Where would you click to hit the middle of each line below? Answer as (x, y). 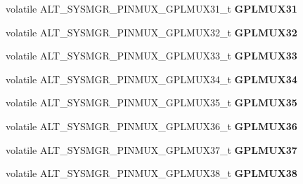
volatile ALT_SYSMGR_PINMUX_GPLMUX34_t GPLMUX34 (151, 79)
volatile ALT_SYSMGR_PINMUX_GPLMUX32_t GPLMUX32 (151, 32)
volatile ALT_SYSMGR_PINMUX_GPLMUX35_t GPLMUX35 (151, 102)
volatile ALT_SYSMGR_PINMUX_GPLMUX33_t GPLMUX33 (151, 56)
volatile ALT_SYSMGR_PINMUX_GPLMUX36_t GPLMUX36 (151, 126)
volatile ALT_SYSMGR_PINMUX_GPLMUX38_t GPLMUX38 (151, 173)
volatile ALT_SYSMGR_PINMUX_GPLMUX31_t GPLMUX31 (151, 8)
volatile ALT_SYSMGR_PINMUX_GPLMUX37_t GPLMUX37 (151, 149)
